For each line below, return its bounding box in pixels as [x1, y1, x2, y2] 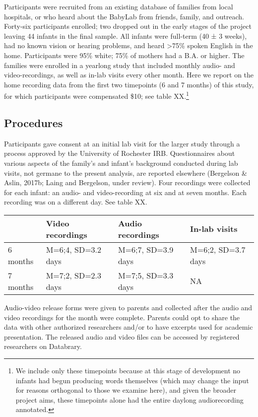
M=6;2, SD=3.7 [190, 243, 246, 255]
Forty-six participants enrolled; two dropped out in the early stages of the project [4, 21, 252, 31]
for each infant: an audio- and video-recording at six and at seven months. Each [4, 187, 247, 197]
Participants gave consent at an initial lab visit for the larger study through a [4, 138, 240, 148]
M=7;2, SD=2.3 [46, 269, 102, 281]
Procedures [4, 115, 63, 130]
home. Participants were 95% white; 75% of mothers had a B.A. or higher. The [4, 50, 245, 60]
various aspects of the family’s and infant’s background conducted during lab [4, 157, 238, 168]
